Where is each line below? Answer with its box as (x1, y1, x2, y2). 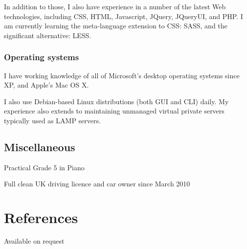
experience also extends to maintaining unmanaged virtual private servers (4, 106, 225, 116)
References (4, 207, 78, 227)
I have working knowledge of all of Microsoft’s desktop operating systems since (4, 70, 240, 80)
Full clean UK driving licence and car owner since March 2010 (4, 179, 190, 189)
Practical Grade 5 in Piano (4, 162, 85, 172)
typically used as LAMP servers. (4, 115, 101, 125)
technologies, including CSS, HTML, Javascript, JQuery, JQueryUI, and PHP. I (4, 11, 243, 21)
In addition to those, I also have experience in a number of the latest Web (4, 1, 226, 11)
